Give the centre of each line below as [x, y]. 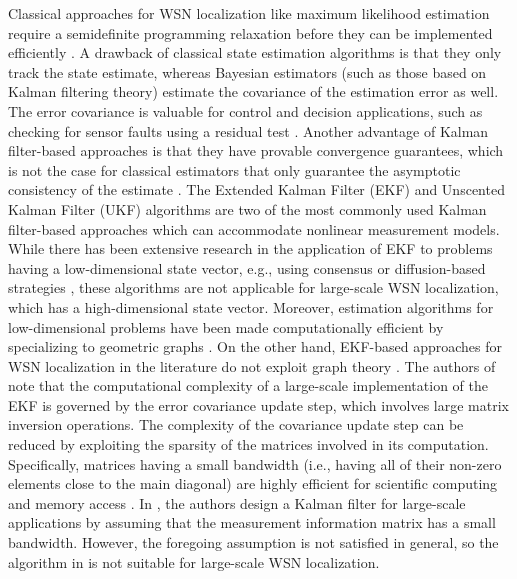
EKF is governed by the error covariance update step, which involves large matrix [258, 404]
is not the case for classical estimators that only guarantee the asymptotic [234, 169]
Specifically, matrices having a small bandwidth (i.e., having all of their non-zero [255, 463]
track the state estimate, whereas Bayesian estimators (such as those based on [247, 71]
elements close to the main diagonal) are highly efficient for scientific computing [253, 483]
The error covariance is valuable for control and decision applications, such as [245, 110]
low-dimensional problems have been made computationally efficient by [226, 326]
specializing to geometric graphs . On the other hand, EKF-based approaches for [255, 346]
